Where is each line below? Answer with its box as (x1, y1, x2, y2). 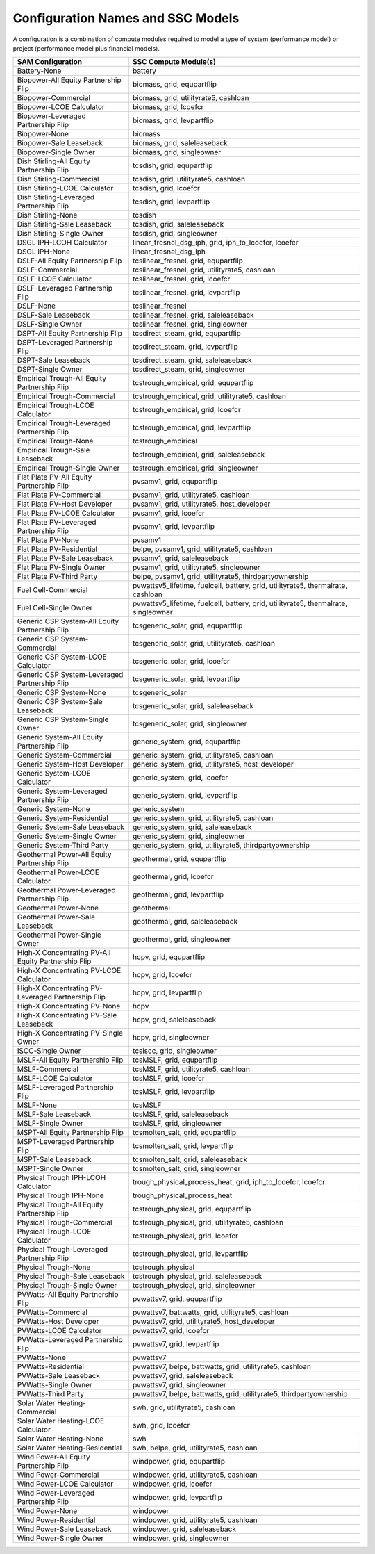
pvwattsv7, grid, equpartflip (132, 1294, 222, 1304)
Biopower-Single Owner (17, 147, 95, 157)
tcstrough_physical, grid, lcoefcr (132, 1231, 239, 1241)
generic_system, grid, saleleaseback (132, 822, 253, 832)
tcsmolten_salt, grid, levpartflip (132, 1141, 234, 1151)
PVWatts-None (17, 1352, 66, 1362)
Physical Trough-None (17, 1262, 91, 1272)
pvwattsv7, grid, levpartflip (132, 1339, 219, 1349)
